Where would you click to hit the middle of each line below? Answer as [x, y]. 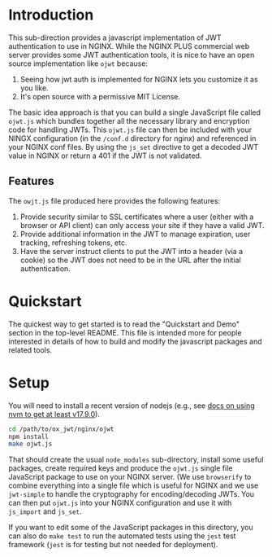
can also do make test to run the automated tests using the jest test [122, 536]
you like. [34, 88]
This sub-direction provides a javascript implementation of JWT [115, 37]
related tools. [30, 350]
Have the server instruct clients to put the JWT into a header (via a [132, 251]
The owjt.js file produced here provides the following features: [114, 200]
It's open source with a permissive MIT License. [100, 96]
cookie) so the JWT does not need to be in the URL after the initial [130, 260]
